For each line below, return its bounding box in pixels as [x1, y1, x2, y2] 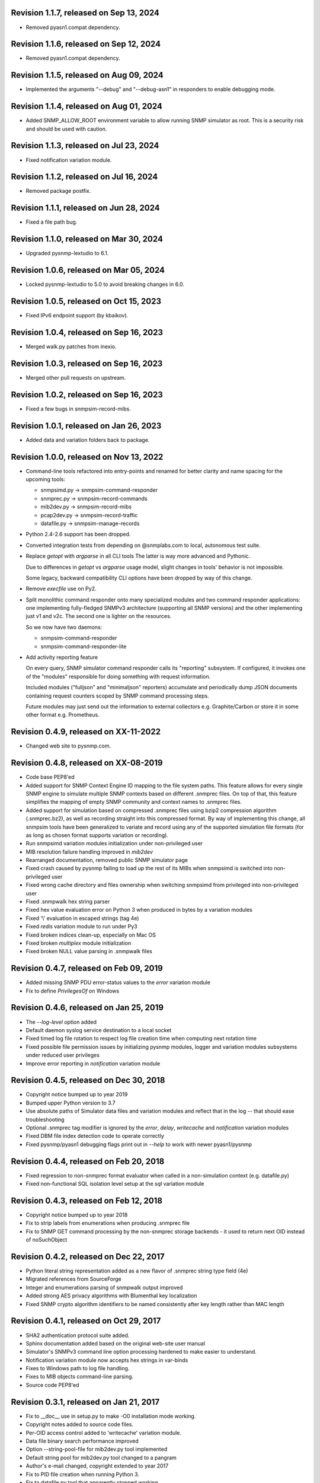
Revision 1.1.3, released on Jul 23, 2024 [11, 141, 159, 151]
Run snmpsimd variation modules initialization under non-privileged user [25, 840, 203, 847]
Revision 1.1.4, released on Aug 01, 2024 [11, 101, 162, 112]
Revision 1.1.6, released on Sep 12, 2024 [11, 39, 161, 49]
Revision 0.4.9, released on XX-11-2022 [11, 727, 161, 737]
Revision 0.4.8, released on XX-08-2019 [11, 758, 163, 768]
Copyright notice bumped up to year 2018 [25, 1211, 128, 1218]
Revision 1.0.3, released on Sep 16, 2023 [11, 358, 163, 368]
